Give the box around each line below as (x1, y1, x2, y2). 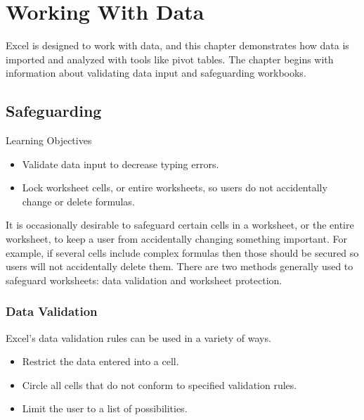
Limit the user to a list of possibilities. (22, 401, 188, 416)
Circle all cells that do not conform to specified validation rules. (22, 377, 297, 392)
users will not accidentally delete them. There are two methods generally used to (6, 259, 353, 274)
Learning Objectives (6, 133, 92, 148)
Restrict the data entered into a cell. (22, 354, 179, 369)
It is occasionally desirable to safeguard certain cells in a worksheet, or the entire (6, 217, 354, 232)
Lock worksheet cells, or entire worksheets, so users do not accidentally (22, 180, 327, 195)
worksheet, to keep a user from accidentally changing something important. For (6, 231, 347, 246)
